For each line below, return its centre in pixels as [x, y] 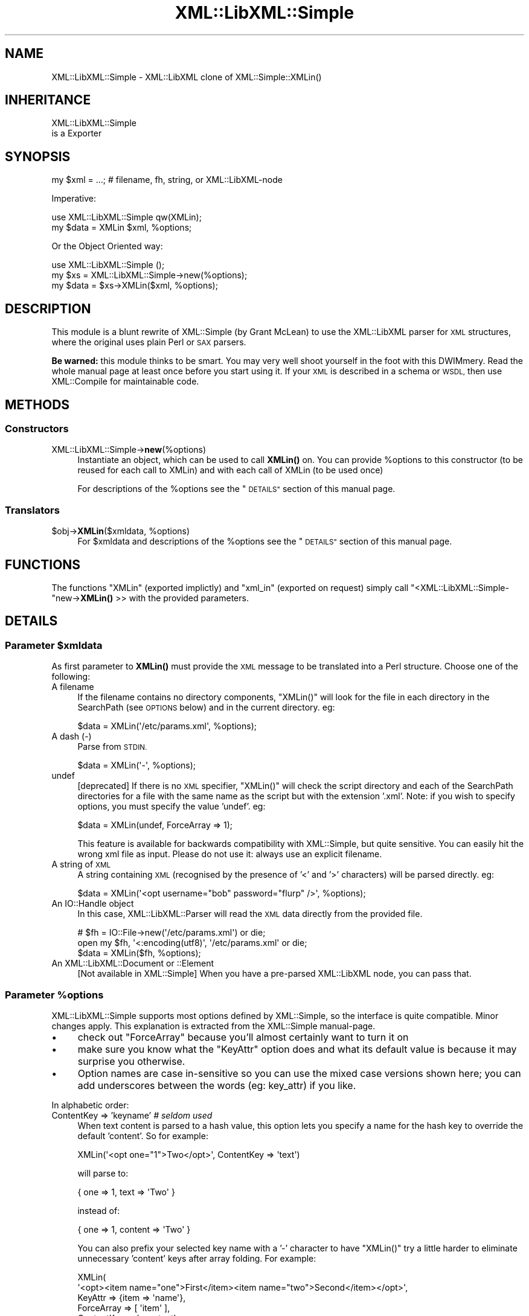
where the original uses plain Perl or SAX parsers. [149, 342]
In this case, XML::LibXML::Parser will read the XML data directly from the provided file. [250, 914]
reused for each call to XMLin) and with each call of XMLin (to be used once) [230, 470]
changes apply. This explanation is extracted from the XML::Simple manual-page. [213, 1026]
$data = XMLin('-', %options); [137, 765]
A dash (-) [72, 736]
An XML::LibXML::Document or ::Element [133, 963]
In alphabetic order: [90, 1105]
